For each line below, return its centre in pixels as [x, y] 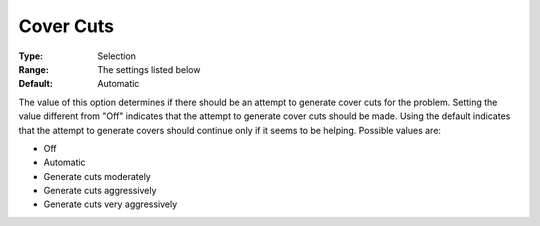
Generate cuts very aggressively [110, 204]
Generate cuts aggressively [100, 191]
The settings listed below [149, 69]
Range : [33, 69]
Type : [31, 56]
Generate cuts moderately [97, 176]
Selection [117, 56]
